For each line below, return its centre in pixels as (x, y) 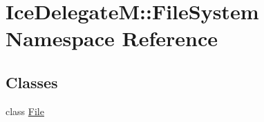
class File (25, 111)
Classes (32, 82)
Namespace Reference (112, 38)
